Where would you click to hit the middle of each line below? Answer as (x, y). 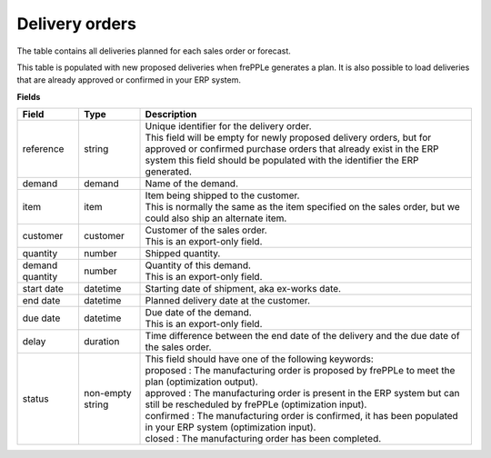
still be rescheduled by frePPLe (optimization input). (256, 404)
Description (171, 114)
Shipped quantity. (183, 254)
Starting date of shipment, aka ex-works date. (243, 289)
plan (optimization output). (201, 382)
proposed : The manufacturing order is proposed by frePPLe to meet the (300, 371)
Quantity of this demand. (198, 265)
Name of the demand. (192, 184)
